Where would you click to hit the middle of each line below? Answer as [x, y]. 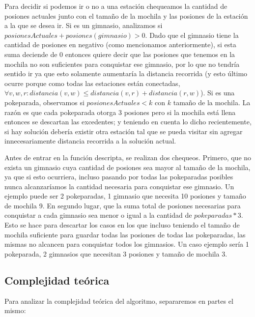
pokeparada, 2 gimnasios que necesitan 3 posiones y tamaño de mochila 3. [116, 253]
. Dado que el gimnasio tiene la [192, 35]
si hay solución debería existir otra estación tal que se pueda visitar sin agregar [124, 131]
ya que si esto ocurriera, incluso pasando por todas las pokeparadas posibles [119, 177]
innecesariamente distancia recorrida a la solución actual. [90, 141]
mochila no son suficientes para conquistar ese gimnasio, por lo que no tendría [122, 64]
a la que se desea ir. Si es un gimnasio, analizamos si [84, 25]
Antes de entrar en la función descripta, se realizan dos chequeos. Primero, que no [128, 157]
